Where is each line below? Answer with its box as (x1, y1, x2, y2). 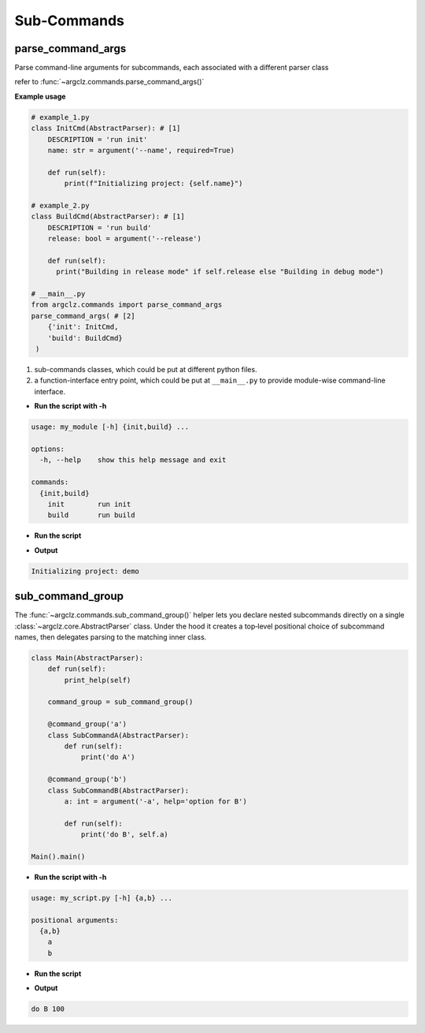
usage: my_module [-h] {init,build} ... (31, 423, 189, 431)
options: (31, 444, 65, 453)
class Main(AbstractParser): (31, 653, 144, 662)
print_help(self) (64, 675, 131, 684)
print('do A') (80, 753, 135, 762)
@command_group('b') (47, 775, 128, 784)
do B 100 (31, 1005, 65, 1013)
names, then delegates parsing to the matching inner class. (14, 632, 207, 642)
